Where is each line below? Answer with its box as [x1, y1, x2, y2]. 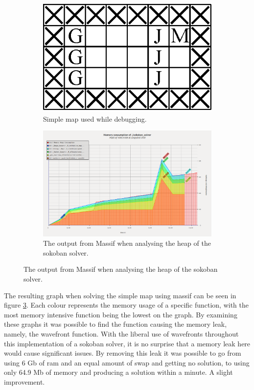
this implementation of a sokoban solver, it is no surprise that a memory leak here [4, 338, 251, 348]
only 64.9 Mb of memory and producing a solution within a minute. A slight [4, 367, 233, 377]
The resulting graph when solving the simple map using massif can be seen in [4, 290, 236, 300]
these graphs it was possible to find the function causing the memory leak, [4, 319, 227, 329]
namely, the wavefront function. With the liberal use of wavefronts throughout [4, 328, 239, 338]
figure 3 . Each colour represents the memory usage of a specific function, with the [4, 300, 249, 310]
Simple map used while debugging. [43, 113, 147, 124]
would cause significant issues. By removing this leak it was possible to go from [4, 348, 241, 358]
